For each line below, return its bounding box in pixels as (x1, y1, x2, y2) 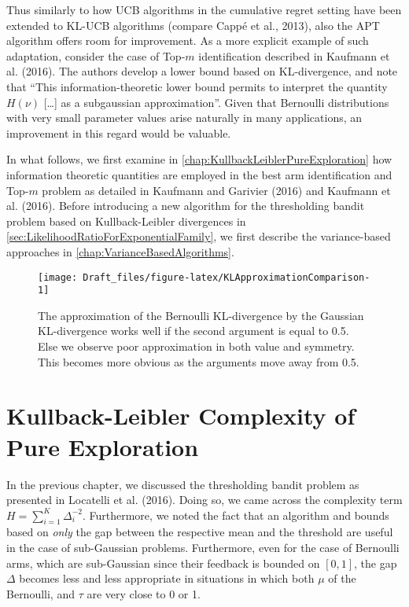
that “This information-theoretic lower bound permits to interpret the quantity (6, 78, 388, 94)
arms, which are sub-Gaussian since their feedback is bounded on (6, 554, 320, 571)
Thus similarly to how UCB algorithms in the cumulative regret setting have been (6, 2, 402, 17)
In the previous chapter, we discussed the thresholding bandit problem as (6, 476, 359, 492)
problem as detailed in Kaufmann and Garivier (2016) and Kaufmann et (42, 182, 391, 198)
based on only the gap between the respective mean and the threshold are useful (6, 524, 393, 540)
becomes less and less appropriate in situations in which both (19, 570, 315, 587)
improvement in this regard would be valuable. (6, 124, 231, 141)
